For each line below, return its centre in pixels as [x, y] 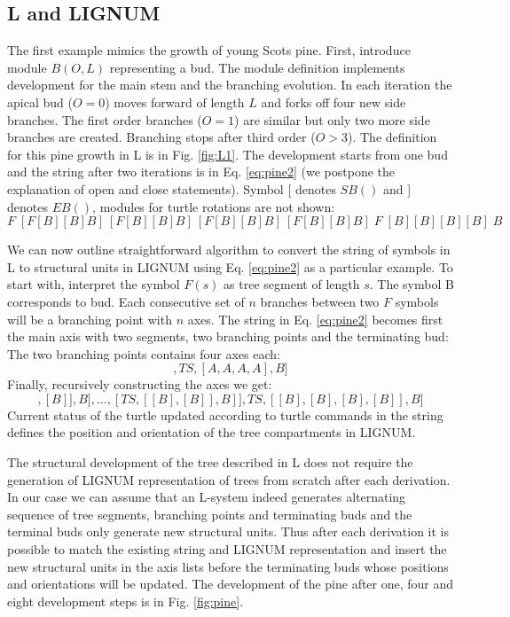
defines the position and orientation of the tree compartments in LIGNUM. [212, 432]
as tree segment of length [292, 284]
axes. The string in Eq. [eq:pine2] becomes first [315, 319]
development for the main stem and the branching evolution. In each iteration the [230, 85]
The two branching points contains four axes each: [144, 353]
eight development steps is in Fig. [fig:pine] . [126, 601]
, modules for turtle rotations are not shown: [214, 206]
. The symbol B [412, 284]
